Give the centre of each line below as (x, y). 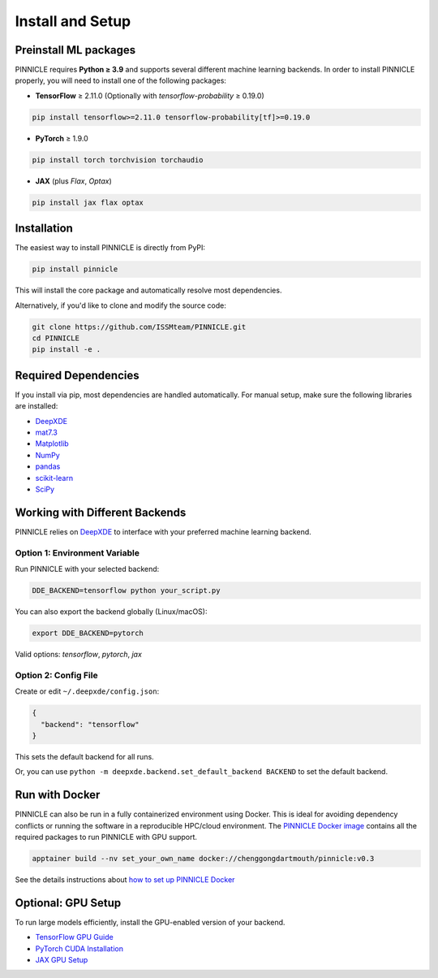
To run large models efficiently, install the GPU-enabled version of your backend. (150, 922)
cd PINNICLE (56, 338)
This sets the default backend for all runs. (84, 756)
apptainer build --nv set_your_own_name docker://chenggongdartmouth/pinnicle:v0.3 (203, 858)
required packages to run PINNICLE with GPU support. (106, 837)
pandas (48, 466)
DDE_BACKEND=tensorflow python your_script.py (126, 591)
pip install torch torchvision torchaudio (118, 160)
